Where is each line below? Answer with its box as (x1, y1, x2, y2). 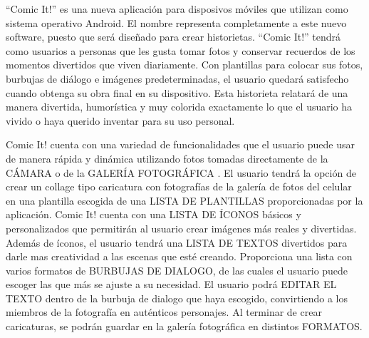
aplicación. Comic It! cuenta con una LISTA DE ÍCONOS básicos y (6, 207, 301, 222)
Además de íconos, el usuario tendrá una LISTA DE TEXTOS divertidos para (6, 235, 348, 250)
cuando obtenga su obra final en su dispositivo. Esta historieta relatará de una (6, 85, 348, 100)
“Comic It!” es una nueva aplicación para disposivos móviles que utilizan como (6, 1, 348, 16)
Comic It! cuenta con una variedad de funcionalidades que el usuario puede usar (6, 137, 355, 152)
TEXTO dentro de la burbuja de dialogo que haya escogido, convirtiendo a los (6, 290, 348, 305)
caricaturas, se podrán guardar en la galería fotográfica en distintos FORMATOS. (6, 319, 363, 334)
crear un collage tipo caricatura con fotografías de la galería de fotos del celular (6, 179, 352, 194)
